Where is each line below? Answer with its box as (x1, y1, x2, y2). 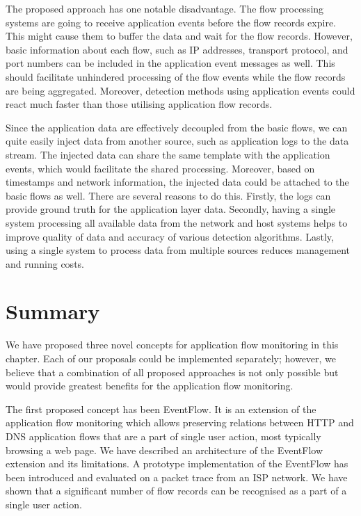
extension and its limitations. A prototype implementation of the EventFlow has (6, 456, 348, 471)
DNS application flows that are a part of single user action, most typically (6, 428, 321, 443)
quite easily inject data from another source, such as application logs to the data (6, 134, 349, 148)
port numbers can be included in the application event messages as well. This (6, 56, 335, 70)
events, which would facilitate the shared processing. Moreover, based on (6, 161, 315, 175)
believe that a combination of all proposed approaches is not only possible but (6, 364, 339, 379)
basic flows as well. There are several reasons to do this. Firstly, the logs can (6, 188, 331, 202)
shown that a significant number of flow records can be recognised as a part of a (6, 483, 347, 498)
